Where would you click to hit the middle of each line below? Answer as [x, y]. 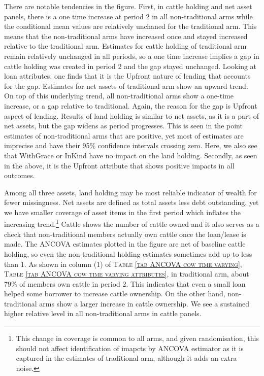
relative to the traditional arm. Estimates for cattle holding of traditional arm [125, 46]
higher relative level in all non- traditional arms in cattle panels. [103, 313]
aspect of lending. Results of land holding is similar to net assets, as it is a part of [131, 115]
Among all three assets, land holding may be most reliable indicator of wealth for [130, 192]
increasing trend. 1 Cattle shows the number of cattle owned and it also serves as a [132, 223]
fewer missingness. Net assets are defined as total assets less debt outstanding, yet [131, 202]
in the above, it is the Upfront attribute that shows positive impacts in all [119, 165]
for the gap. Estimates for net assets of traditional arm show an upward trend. [126, 86]
